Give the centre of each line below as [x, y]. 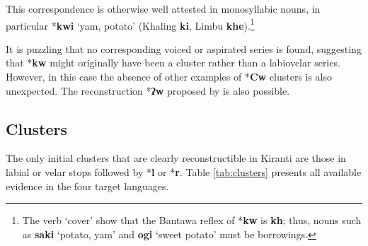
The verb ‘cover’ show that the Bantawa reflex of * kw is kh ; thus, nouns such [192, 220]
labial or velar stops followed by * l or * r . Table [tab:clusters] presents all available [184, 172]
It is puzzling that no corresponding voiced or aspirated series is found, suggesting [184, 48]
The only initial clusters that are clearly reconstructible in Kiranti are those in [176, 158]
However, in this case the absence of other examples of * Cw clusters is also [169, 77]
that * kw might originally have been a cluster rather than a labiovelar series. [173, 63]
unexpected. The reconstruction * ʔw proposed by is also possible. [148, 90]
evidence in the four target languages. [87, 186]
